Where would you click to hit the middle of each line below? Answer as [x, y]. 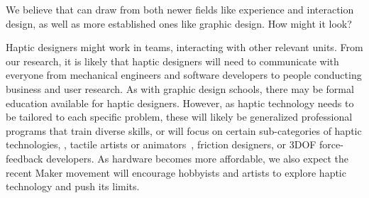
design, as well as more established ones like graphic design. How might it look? [179, 23]
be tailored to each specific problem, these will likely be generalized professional [179, 117]
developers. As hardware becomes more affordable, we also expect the [198, 158]
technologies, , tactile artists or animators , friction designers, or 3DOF [161, 144]
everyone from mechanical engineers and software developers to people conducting [184, 75]
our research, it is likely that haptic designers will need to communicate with [172, 61]
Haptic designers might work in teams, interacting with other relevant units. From [184, 47]
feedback [24, 158]
